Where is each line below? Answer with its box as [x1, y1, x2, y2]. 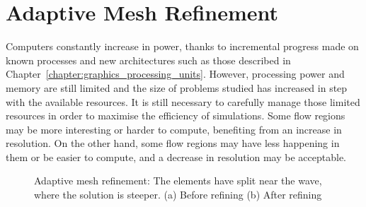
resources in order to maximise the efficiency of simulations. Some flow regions [6, 108, 345, 123]
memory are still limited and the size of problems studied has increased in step [6, 80, 348, 95]
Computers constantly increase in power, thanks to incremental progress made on [6, 39, 359, 54]
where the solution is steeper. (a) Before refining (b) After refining [34, 187, 322, 202]
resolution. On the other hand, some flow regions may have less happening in [6, 136, 340, 150]
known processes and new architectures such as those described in [6, 52, 291, 67]
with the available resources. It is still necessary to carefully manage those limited [6, 94, 360, 109]
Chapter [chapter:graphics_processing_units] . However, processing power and [6, 66, 345, 81]
